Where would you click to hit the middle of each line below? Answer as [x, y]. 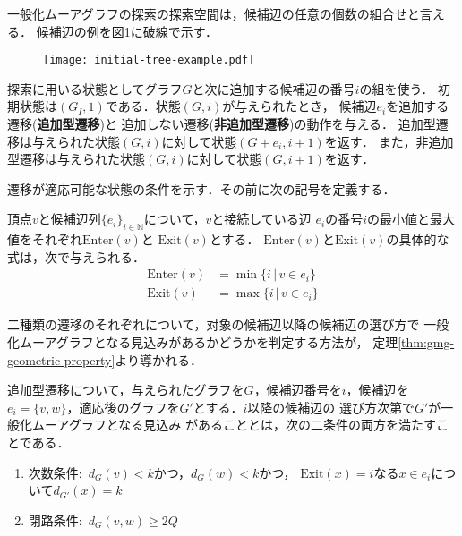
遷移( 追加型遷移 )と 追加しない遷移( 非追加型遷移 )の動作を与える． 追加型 [222, 124]
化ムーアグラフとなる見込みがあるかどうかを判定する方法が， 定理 [203, 342]
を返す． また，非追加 [389, 141]
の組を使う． [397, 88]
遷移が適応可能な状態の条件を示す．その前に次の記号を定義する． [201, 188]
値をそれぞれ [45, 239]
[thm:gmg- [426, 342]
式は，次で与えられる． [76, 256]
